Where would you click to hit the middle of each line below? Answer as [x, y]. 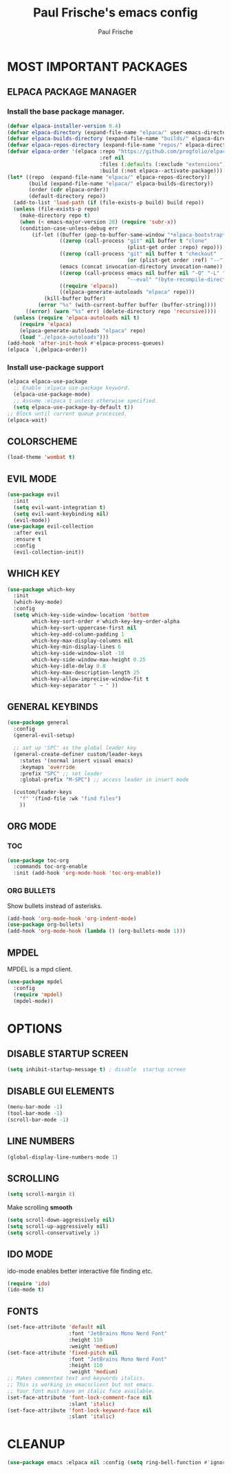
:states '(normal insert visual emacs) [77, 761]
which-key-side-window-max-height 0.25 [89, 660]
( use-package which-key [41, 590]
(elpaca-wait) [27, 420]
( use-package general [38, 723]
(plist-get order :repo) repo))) [175, 248]
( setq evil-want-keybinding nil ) [61, 514]
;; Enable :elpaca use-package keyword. [72, 388]
